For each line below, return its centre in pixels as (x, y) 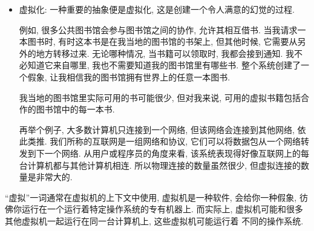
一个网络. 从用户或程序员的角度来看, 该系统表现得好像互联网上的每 (177, 153)
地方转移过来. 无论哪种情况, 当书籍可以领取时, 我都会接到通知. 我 (165, 53)
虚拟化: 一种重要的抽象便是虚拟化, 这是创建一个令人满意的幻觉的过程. (157, 9)
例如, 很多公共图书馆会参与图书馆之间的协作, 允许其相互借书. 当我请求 (158, 29)
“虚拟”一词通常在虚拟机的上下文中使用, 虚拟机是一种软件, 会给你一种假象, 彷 (156, 197)
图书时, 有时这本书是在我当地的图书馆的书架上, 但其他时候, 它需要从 (162, 41)
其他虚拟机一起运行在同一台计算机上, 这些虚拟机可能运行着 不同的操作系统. (154, 220)
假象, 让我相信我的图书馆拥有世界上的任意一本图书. (129, 76)
